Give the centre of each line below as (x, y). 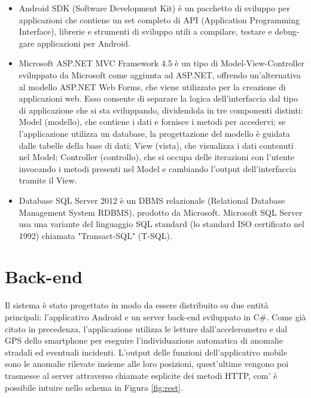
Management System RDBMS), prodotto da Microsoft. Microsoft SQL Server (161, 212)
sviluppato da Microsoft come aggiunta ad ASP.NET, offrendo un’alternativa (160, 74)
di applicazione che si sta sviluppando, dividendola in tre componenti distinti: (161, 110)
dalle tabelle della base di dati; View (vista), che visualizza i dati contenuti (156, 145)
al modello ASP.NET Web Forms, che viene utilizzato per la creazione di (152, 86)
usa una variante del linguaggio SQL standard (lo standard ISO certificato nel (161, 224)
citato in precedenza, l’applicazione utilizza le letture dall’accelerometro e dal (146, 328)
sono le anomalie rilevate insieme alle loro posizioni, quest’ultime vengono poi (147, 364)
